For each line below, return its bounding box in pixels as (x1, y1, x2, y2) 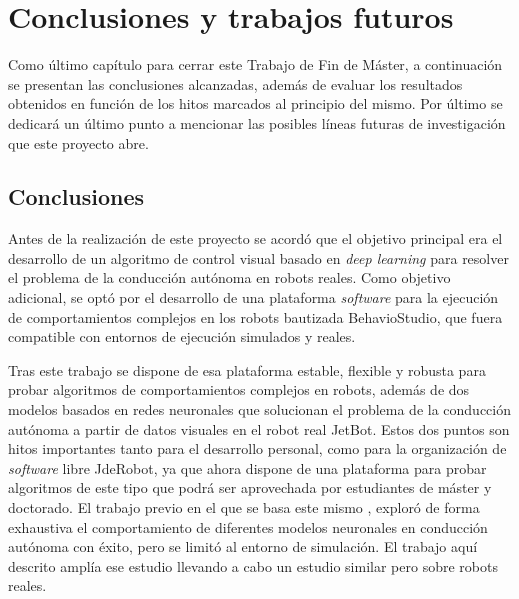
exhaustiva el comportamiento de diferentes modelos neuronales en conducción (8, 516, 488, 537)
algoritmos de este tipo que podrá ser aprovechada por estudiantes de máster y (8, 477, 492, 498)
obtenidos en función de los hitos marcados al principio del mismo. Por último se (8, 93, 503, 114)
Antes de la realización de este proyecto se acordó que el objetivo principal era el (8, 228, 503, 249)
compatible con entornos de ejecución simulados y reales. (8, 326, 356, 347)
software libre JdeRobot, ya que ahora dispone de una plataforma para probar (8, 457, 487, 478)
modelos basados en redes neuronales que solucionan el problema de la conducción (8, 399, 512, 420)
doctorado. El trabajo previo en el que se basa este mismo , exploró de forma (8, 497, 480, 518)
